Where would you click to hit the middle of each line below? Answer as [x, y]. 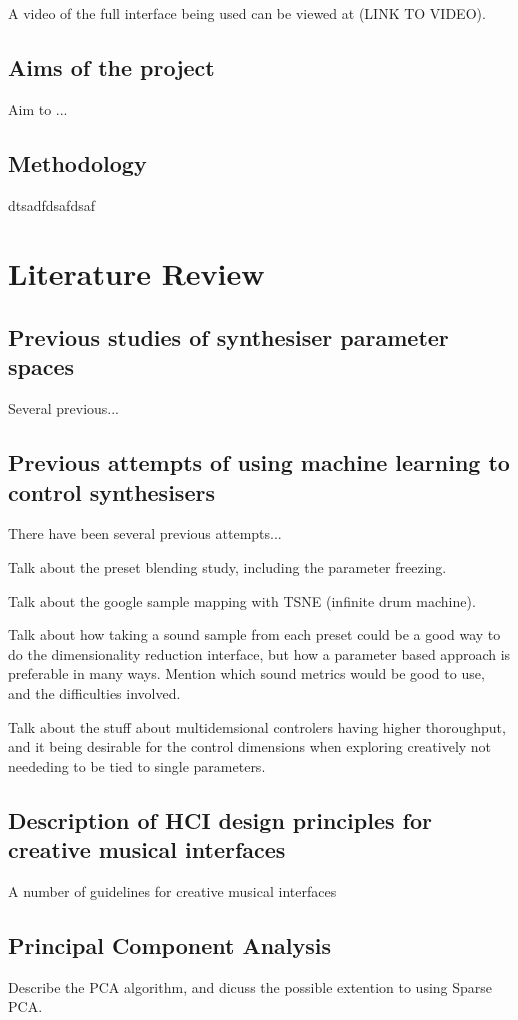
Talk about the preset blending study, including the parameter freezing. [227, 566]
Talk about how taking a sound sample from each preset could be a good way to [254, 634]
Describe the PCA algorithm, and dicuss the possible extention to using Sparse [250, 986]
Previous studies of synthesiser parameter [228, 336]
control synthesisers [111, 491]
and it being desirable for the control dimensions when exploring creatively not [250, 746]
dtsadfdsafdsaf [51, 204]
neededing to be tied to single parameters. [137, 765]
